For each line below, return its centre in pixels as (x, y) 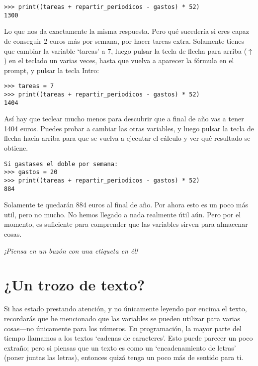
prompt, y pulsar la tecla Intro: (52, 70)
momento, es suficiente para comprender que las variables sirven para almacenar (126, 224)
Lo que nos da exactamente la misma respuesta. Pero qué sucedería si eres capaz (127, 31)
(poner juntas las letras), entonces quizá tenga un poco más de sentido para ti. (124, 357)
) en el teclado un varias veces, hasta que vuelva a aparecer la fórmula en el (119, 60)
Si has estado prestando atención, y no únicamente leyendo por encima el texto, (126, 309)
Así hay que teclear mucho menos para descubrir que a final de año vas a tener (124, 119)
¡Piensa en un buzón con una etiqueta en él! (71, 250)
